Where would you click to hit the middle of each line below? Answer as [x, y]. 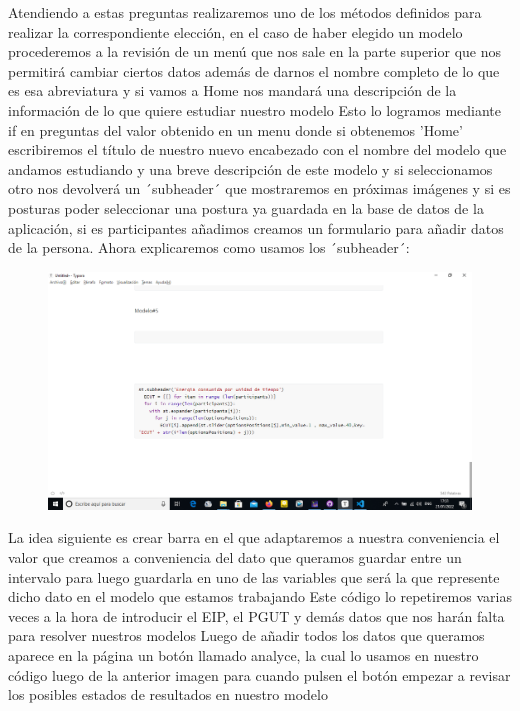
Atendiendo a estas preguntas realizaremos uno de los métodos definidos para [245, 12]
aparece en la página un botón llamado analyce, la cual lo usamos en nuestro [243, 654]
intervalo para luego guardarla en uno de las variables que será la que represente [254, 576]
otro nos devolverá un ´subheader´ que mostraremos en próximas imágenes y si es [259, 188]
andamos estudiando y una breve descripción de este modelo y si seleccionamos [250, 168]
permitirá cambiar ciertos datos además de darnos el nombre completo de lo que [254, 70]
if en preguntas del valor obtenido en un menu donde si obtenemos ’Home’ [235, 129]
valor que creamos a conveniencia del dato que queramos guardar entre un [235, 556]
